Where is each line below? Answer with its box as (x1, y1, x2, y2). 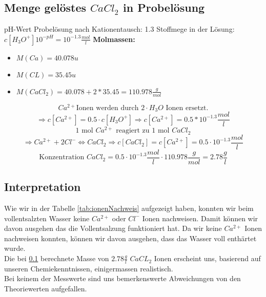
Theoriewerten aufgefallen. (4, 283, 87, 294)
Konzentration (39, 154, 85, 161)
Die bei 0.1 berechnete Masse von (4, 253, 109, 264)
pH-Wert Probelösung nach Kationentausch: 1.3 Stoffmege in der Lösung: (4, 24, 235, 34)
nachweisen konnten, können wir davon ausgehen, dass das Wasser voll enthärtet (4, 232, 257, 243)
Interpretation (4, 179, 81, 195)
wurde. (4, 243, 26, 253)
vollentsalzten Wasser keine (4, 213, 90, 223)
